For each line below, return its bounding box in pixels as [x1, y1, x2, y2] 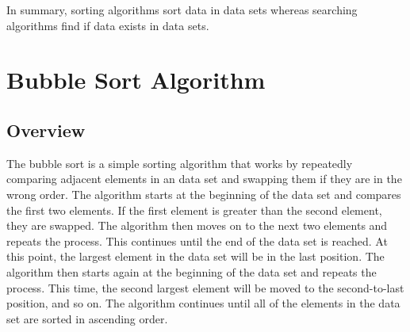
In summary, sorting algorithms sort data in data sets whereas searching [6, 2, 358, 17]
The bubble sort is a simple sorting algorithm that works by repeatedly [6, 155, 353, 171]
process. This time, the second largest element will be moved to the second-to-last [6, 279, 404, 296]
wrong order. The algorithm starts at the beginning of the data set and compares [6, 185, 401, 202]
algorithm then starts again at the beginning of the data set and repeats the [6, 263, 377, 280]
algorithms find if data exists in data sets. [6, 17, 209, 33]
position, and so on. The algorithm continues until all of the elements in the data [6, 295, 400, 311]
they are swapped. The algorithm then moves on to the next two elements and [6, 217, 388, 234]
